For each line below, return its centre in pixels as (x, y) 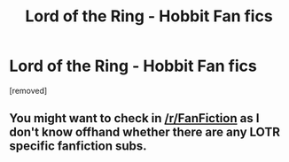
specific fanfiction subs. (78, 147)
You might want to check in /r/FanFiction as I (134, 118)
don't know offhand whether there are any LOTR (145, 132)
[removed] (28, 90)
